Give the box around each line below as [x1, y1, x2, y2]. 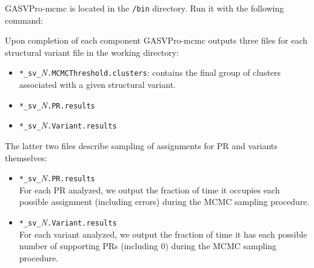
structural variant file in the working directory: [5, 45, 179, 58]
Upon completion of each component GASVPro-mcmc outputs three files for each [5, 34, 308, 47]
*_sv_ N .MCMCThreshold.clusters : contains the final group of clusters [19, 66, 281, 79]
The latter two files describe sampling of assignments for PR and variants [5, 139, 278, 152]
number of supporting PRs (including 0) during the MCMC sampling [19, 240, 277, 252]
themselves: [5, 151, 47, 164]
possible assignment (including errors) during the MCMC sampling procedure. [19, 195, 310, 208]
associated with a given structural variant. [19, 78, 176, 91]
